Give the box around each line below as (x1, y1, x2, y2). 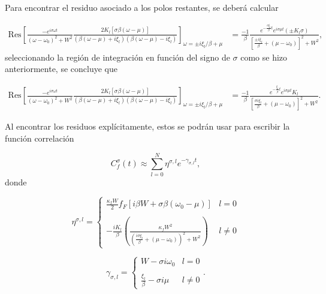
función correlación (5, 131, 74, 144)
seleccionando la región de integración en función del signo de (5, 50, 230, 63)
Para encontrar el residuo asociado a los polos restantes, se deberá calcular (5, 1, 279, 13)
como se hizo (240, 50, 288, 63)
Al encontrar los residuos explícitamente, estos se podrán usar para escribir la (5, 120, 290, 133)
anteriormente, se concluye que (5, 62, 117, 75)
